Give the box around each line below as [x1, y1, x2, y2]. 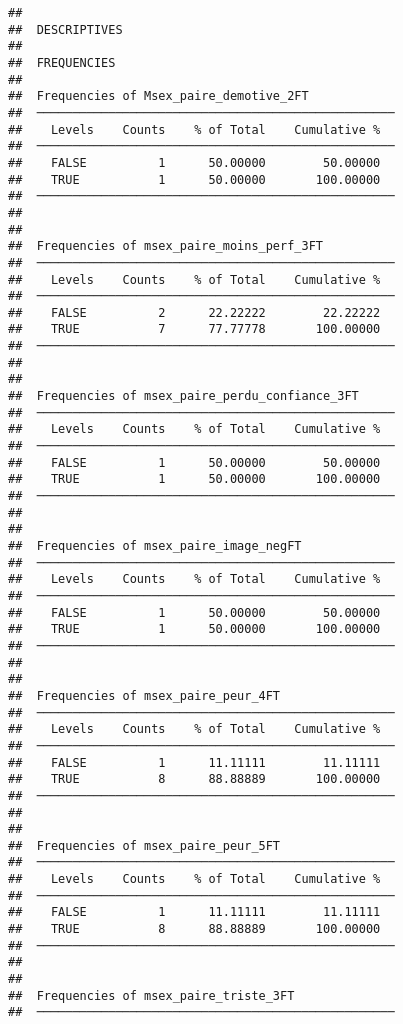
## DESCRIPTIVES [8, 22, 123, 37]
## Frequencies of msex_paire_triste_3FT [8, 988, 295, 1003]
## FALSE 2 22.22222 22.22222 [8, 305, 381, 320]
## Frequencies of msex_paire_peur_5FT [8, 838, 281, 853]
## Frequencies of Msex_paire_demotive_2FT [8, 89, 309, 104]
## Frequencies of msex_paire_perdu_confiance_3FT [8, 389, 359, 404]
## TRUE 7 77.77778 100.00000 [8, 322, 381, 337]
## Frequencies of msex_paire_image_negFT [8, 539, 302, 553]
